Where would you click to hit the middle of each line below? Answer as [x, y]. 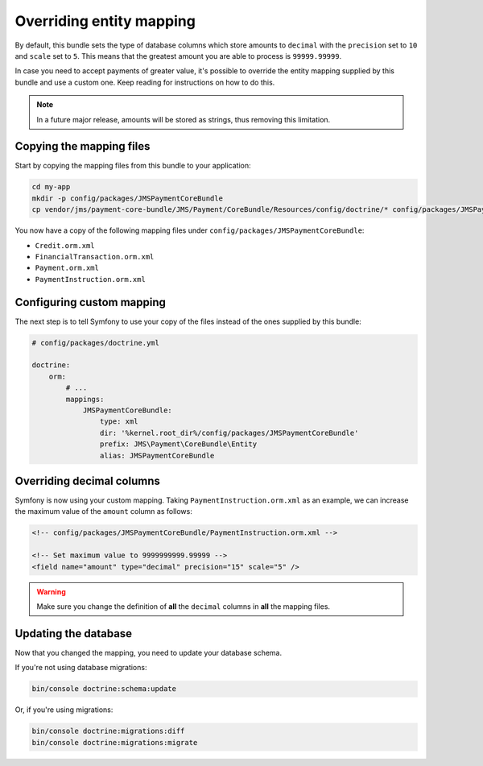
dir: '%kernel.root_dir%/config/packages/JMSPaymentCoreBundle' [229, 433]
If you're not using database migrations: [81, 668]
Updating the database [74, 634]
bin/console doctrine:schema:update [104, 689]
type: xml [119, 422]
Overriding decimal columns [88, 480]
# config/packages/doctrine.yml [96, 343]
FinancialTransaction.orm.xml [95, 257]
